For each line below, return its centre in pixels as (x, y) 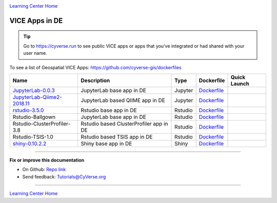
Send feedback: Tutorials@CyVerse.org (64, 176)
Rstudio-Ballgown (34, 117)
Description (95, 80)
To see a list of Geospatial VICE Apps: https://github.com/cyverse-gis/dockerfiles (95, 67)
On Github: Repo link (44, 170)
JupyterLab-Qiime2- (37, 97)
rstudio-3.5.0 (28, 110)
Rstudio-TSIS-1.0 (33, 137)
